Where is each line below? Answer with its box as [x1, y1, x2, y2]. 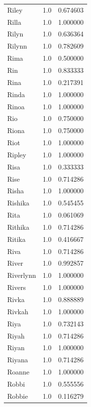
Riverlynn [7, 270, 36, 280]
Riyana [7, 355, 28, 365]
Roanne [7, 367, 30, 377]
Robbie [7, 390, 28, 401]
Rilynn [7, 41, 27, 51]
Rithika [7, 221, 29, 232]
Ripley [7, 149, 26, 159]
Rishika [7, 198, 29, 208]
